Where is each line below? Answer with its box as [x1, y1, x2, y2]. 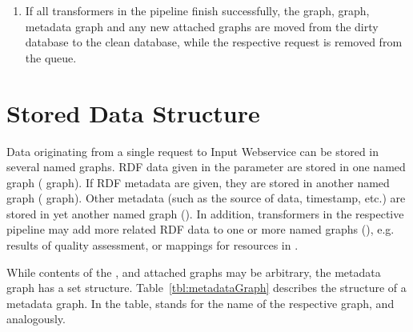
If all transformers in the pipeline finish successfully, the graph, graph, [25, 2, 370, 18]
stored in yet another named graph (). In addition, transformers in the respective [6, 205, 404, 222]
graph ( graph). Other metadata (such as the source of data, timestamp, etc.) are [6, 190, 406, 206]
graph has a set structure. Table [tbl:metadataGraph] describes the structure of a [6, 279, 407, 296]
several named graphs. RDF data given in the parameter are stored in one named [6, 158, 406, 175]
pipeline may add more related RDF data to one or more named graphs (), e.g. [6, 221, 395, 238]
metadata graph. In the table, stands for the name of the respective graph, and [6, 294, 395, 311]
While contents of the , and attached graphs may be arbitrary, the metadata [6, 263, 381, 280]
